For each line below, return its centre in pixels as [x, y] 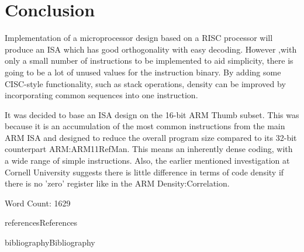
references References [41, 222]
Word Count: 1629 [38, 203]
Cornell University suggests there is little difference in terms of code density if [144, 172]
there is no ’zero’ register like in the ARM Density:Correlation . [117, 183]
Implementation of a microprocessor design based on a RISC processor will [139, 38]
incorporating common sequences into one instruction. [101, 95]
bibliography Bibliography [50, 242]
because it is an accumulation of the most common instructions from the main [145, 126]
